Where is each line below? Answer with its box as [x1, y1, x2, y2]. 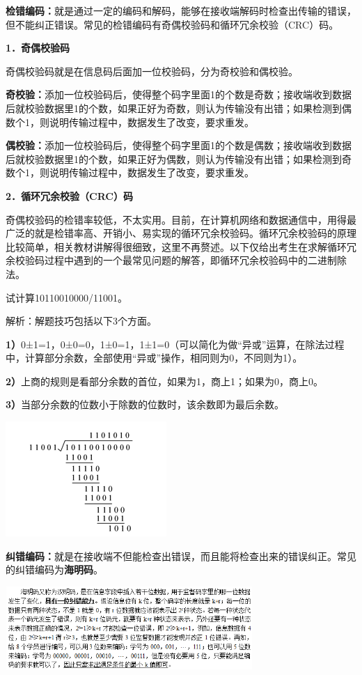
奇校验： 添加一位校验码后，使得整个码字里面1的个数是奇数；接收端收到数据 [6, 87, 352, 102]
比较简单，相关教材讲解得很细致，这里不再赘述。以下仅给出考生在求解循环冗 [6, 239, 356, 254]
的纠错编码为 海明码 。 [6, 562, 103, 577]
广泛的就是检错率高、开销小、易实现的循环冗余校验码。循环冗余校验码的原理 [6, 226, 356, 240]
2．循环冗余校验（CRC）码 [6, 188, 133, 203]
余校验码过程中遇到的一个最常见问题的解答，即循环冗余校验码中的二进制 [6, 253, 337, 267]
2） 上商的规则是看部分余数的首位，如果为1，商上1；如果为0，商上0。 [6, 373, 324, 388]
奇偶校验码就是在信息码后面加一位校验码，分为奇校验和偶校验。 [6, 63, 298, 78]
